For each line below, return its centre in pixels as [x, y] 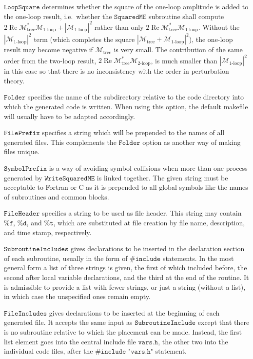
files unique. [22, 151]
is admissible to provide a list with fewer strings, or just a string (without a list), [125, 287]
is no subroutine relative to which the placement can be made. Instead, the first [123, 331]
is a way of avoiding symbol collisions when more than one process [148, 168]
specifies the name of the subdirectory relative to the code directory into [136, 97]
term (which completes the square [84, 39]
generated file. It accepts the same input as [68, 322]
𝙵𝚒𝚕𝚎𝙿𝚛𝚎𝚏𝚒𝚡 [22, 133]
